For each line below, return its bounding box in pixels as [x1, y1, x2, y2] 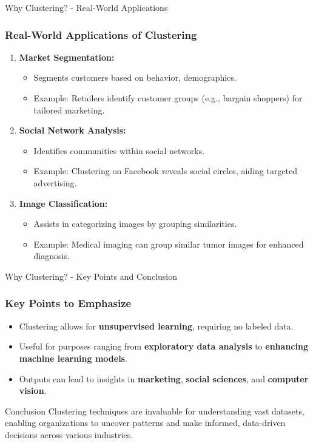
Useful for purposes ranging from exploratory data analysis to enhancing [19, 340, 308, 353]
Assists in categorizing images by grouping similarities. [33, 217, 237, 230]
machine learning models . [19, 351, 127, 364]
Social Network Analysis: [19, 124, 126, 137]
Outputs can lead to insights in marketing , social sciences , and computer [19, 372, 309, 385]
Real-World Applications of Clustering [5, 27, 197, 42]
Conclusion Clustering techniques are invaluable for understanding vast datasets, [5, 404, 305, 417]
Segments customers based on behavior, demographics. [33, 71, 237, 84]
